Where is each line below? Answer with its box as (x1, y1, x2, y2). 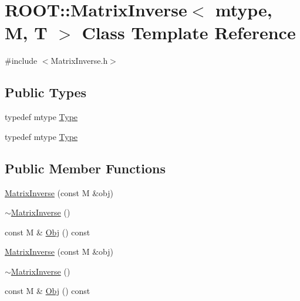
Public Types (5, 83, 87, 101)
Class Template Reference (82, 20, 296, 45)
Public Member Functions (5, 159, 166, 177)
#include (5, 54, 38, 67)
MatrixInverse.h (50, 54, 108, 67)
